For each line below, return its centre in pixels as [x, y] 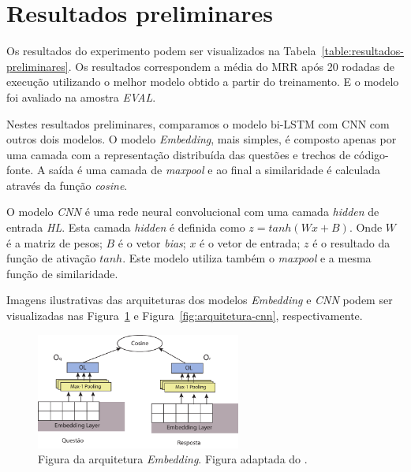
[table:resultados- [363, 51]
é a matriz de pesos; [54, 242]
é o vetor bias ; [152, 242]
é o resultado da [351, 242]
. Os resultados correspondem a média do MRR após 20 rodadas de [231, 66]
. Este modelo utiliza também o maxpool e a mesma [247, 258]
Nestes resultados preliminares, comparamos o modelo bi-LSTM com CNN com [198, 123]
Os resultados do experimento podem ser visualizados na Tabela [161, 51]
